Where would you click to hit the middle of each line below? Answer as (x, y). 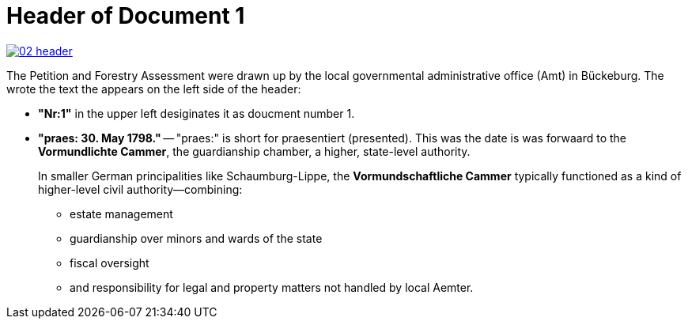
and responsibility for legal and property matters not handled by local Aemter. (272, 287)
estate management (121, 214)
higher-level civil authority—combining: (140, 189)
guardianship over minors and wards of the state (196, 238)
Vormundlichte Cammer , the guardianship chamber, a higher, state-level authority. (254, 151)
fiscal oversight (110, 263)
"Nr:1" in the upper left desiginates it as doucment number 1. (197, 113)
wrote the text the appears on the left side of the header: (154, 89)
